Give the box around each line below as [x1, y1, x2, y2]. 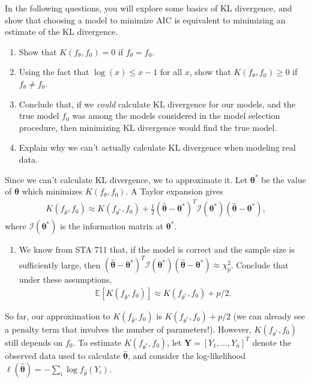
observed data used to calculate [5, 349, 121, 362]
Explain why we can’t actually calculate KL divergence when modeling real [19, 141, 296, 154]
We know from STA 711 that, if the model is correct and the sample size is [19, 243, 295, 256]
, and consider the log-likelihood [127, 349, 246, 362]
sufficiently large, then [19, 258, 101, 271]
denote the [252, 336, 291, 348]
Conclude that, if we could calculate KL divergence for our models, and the [19, 97, 295, 110]
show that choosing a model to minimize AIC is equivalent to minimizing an [5, 13, 286, 26]
